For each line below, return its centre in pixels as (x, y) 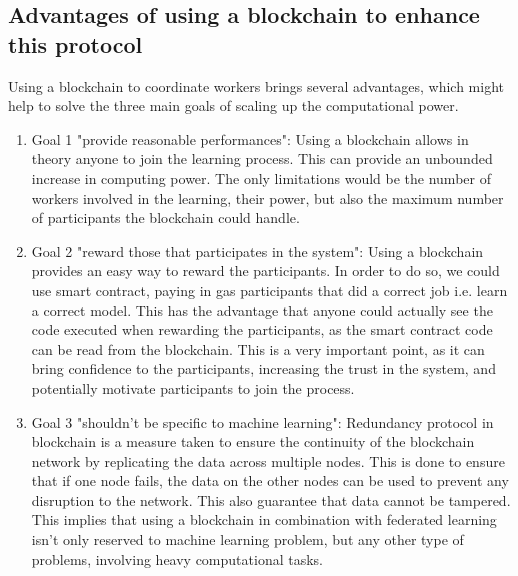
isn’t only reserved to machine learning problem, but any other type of (247, 539)
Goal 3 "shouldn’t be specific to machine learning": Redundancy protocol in (262, 421)
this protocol (75, 43)
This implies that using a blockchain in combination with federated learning (264, 519)
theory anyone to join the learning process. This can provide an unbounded (262, 158)
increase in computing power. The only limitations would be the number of (261, 177)
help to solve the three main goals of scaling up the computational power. (233, 105)
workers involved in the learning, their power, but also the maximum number (267, 197)
